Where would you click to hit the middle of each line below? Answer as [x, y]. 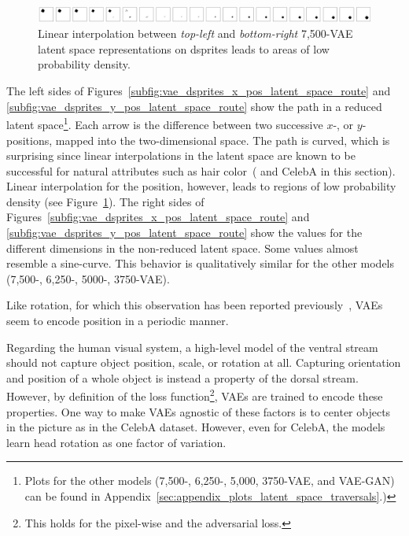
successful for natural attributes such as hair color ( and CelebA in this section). [201, 170]
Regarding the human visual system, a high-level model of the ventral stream [192, 347]
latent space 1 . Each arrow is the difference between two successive [165, 123]
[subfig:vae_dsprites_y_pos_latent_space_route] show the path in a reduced [194, 106]
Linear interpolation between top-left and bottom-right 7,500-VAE [195, 33]
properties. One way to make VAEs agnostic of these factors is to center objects [199, 411]
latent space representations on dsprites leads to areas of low [184, 48]
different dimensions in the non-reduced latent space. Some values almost [182, 248]
